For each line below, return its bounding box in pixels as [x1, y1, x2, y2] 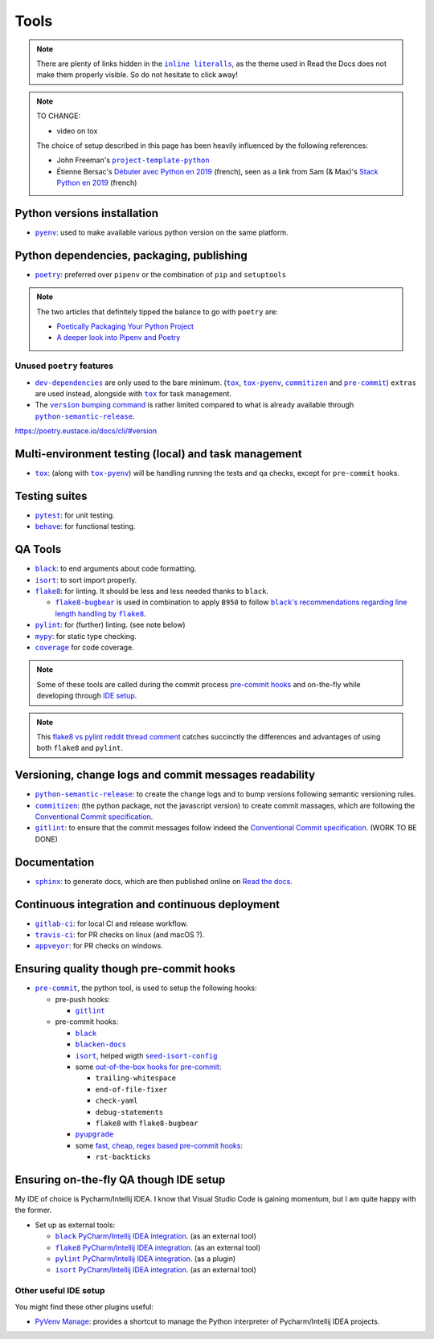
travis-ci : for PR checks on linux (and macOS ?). [35, 930, 205, 940]
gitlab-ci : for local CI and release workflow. [35, 919, 189, 928]
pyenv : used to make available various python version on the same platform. [35, 227, 289, 237]
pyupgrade [75, 1130, 114, 1139]
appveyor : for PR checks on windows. [35, 941, 164, 951]
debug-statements [95, 1108, 164, 1116]
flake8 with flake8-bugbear [95, 1118, 199, 1128]
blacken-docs [75, 1040, 127, 1049]
